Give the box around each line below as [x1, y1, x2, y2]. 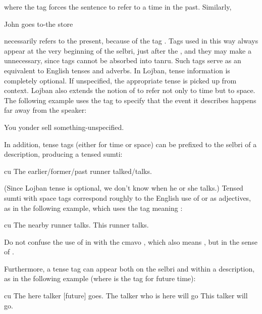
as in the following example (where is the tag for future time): [4, 273, 196, 284]
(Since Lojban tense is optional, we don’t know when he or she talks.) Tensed [4, 183, 243, 193]
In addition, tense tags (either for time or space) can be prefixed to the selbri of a [4, 139, 257, 149]
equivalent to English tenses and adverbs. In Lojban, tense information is [4, 65, 230, 75]
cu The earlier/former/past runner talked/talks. [4, 165, 152, 176]
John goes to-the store [4, 18, 73, 29]
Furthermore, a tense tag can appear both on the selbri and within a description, [4, 263, 255, 274]
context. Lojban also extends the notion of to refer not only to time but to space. [4, 85, 255, 96]
